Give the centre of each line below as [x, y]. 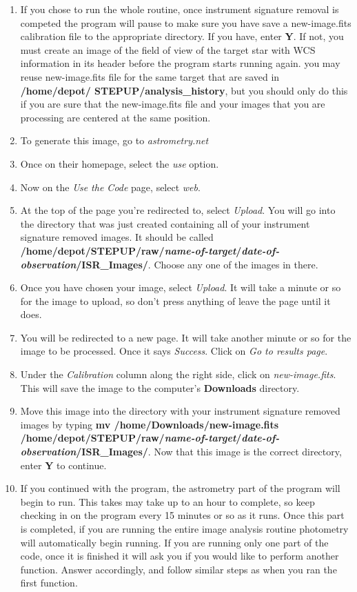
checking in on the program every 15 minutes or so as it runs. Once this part [182, 515]
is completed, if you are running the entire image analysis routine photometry [184, 529]
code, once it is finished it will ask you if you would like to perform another [180, 556]
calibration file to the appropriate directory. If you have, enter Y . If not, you [182, 36]
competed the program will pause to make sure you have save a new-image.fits [186, 22]
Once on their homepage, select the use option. [120, 163]
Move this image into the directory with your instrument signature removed [180, 411]
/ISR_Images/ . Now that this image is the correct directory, [209, 452]
